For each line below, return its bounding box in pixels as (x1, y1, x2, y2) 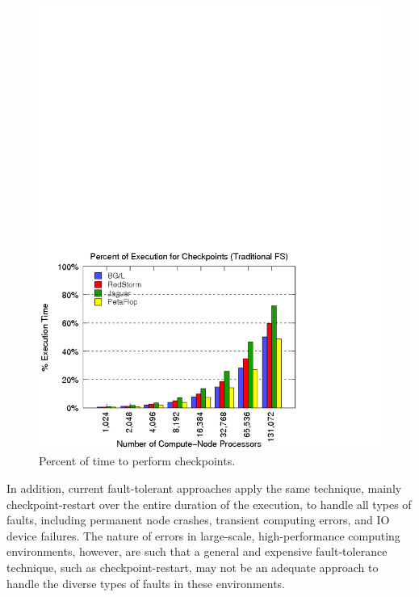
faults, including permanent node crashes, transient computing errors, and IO (6, 511, 390, 528)
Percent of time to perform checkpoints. (39, 452, 236, 469)
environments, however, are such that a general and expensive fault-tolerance (6, 543, 388, 560)
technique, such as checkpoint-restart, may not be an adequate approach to (6, 559, 379, 576)
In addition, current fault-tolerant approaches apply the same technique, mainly (6, 480, 402, 497)
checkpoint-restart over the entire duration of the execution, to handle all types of (6, 495, 412, 512)
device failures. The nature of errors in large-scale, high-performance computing (6, 527, 400, 544)
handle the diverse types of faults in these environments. (6, 574, 286, 591)
